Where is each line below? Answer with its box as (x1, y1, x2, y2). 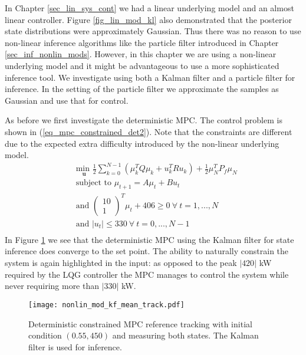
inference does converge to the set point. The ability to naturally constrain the (5, 245, 289, 257)
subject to (75, 179, 111, 188)
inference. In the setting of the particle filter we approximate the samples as (5, 83, 279, 95)
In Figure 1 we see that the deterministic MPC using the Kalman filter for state (5, 233, 294, 245)
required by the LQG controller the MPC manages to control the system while (5, 268, 289, 280)
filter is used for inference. (28, 340, 122, 353)
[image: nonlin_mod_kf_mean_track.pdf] (28, 300, 185, 309)
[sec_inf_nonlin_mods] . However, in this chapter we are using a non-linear (5, 48, 277, 60)
